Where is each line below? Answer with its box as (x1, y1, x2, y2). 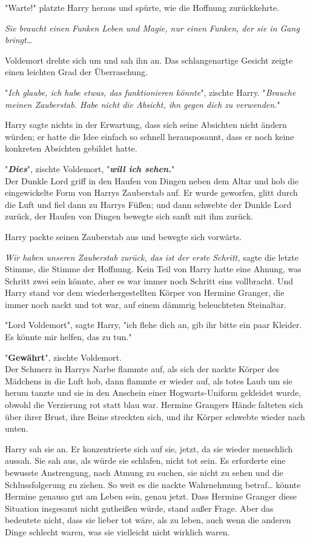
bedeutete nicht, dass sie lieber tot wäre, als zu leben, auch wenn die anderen (5, 514, 291, 526)
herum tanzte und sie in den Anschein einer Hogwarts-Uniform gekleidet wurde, (5, 386, 302, 399)
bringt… (5, 33, 33, 46)
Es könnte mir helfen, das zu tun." (5, 330, 132, 343)
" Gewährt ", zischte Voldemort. (5, 350, 122, 363)
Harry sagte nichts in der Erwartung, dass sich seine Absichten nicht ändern (5, 118, 287, 131)
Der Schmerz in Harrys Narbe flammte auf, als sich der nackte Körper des (5, 363, 280, 375)
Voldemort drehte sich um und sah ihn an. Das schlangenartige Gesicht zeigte (5, 53, 293, 66)
